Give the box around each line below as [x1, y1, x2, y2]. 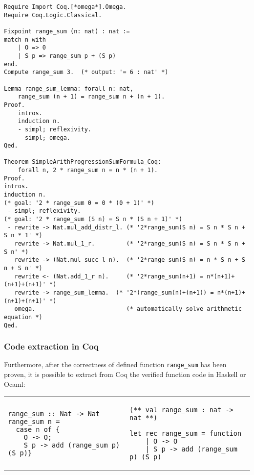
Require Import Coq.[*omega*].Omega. [4, 3, 127, 10]
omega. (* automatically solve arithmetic [14, 305, 242, 313]
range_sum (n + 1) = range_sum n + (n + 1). [18, 93, 165, 100]
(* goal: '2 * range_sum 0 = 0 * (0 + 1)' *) [4, 199, 154, 206]
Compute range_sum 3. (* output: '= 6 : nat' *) [4, 69, 169, 76]
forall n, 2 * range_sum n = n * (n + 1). [18, 167, 158, 174]
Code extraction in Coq [4, 340, 99, 352]
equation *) [4, 313, 42, 321]
